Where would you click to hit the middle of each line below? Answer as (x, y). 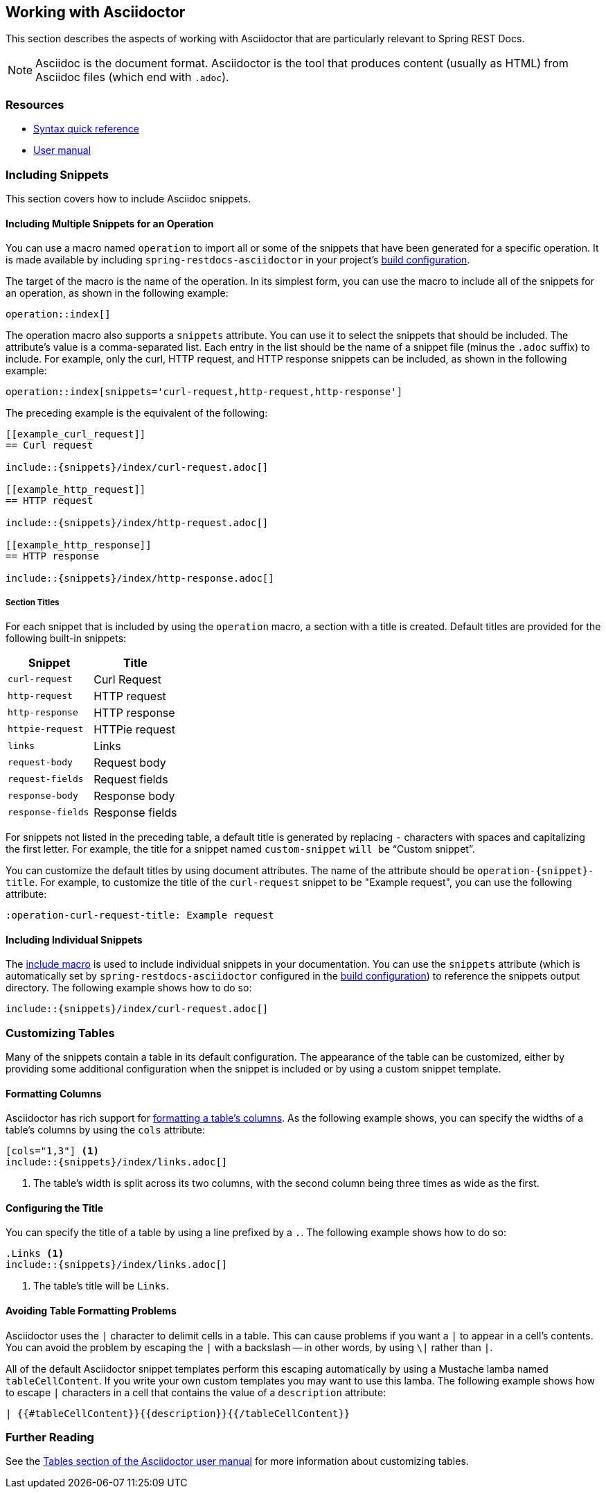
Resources (35, 104)
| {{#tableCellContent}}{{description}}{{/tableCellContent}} (178, 1413)
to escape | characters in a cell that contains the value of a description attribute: (196, 1392)
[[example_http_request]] (76, 490)
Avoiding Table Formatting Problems (91, 1310)
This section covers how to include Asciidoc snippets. (128, 198)
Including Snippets (57, 174)
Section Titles (33, 602)
